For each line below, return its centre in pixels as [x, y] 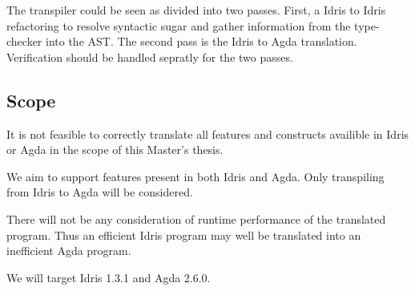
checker [24, 41]
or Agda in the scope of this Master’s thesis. [115, 150]
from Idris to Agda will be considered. [100, 192]
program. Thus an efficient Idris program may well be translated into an [184, 234]
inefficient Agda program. [69, 251]
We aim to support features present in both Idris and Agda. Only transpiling [195, 176]
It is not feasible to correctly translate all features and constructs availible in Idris [208, 133]
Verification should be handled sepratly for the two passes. [150, 57]
